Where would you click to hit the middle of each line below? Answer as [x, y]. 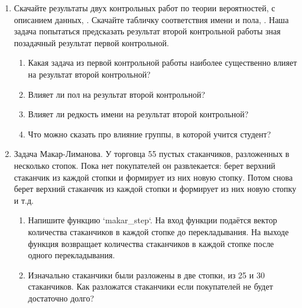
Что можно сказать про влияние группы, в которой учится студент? [150, 134]
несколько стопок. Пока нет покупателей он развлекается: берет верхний [144, 165]
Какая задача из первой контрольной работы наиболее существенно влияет [163, 62]
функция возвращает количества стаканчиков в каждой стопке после [151, 243]
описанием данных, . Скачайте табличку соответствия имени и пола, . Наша [151, 19]
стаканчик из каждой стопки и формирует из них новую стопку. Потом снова [153, 177]
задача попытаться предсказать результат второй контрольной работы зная [147, 31]
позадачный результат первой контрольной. [91, 42]
